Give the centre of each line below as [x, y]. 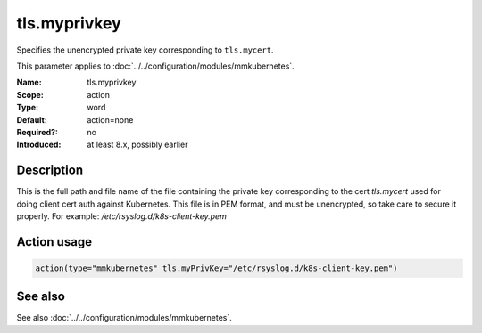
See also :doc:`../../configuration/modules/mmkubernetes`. [124, 318]
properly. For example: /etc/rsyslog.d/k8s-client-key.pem [121, 216]
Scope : [30, 94]
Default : [32, 119]
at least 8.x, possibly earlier [137, 145]
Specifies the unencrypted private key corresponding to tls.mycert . [145, 50]
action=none [110, 119]
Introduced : [39, 145]
